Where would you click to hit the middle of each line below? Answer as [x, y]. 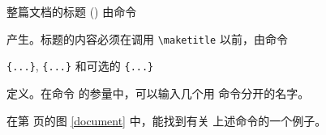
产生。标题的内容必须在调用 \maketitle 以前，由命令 [147, 38]
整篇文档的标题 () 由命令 [72, 11]
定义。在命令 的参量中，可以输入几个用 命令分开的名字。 [158, 93]
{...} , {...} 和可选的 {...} [80, 66]
